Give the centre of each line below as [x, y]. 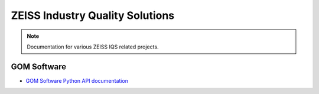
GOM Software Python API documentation [77, 80]
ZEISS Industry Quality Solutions [93, 15]
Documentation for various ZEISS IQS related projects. [93, 47]
